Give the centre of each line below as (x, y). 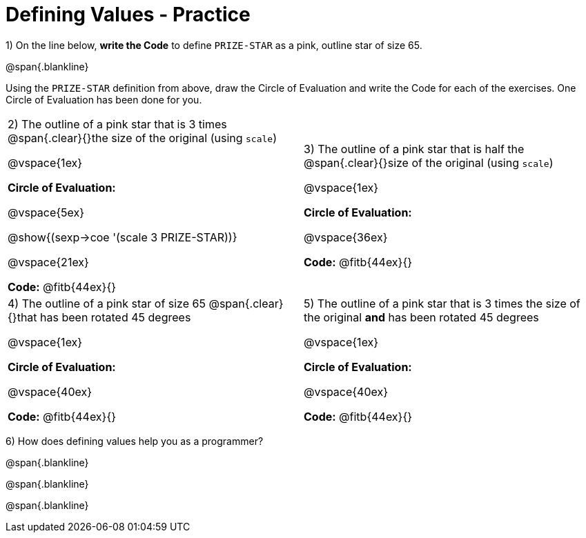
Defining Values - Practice (128, 14)
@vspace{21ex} (48, 262)
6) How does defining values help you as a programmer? (135, 441)
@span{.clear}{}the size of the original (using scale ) (143, 138)
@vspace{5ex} (46, 212)
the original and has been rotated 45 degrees (421, 317)
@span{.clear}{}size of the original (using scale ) (429, 162)
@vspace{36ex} (346, 237)
